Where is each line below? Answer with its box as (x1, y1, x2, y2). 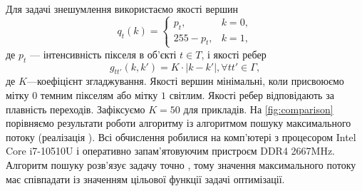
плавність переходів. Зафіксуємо (6, 101, 145, 116)
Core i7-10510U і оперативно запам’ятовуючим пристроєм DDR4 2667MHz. (6, 143, 335, 158)
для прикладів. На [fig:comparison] (183, 101, 333, 116)
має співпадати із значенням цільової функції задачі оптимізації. (6, 171, 285, 186)
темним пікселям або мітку (40, 87, 158, 102)
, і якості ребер (201, 46, 267, 61)
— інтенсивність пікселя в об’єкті (30, 46, 177, 61)
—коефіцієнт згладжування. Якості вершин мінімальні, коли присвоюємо (26, 73, 344, 88)
